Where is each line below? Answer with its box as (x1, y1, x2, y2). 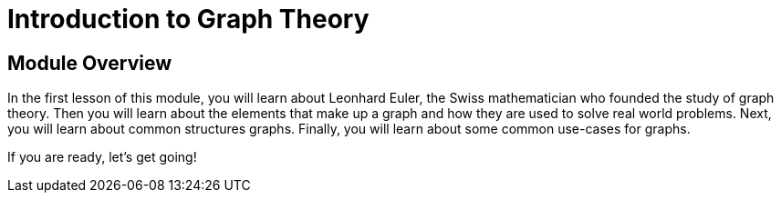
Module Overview (7, 51, 172, 75)
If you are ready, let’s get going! (7, 149, 197, 165)
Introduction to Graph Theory (7, 4, 370, 35)
